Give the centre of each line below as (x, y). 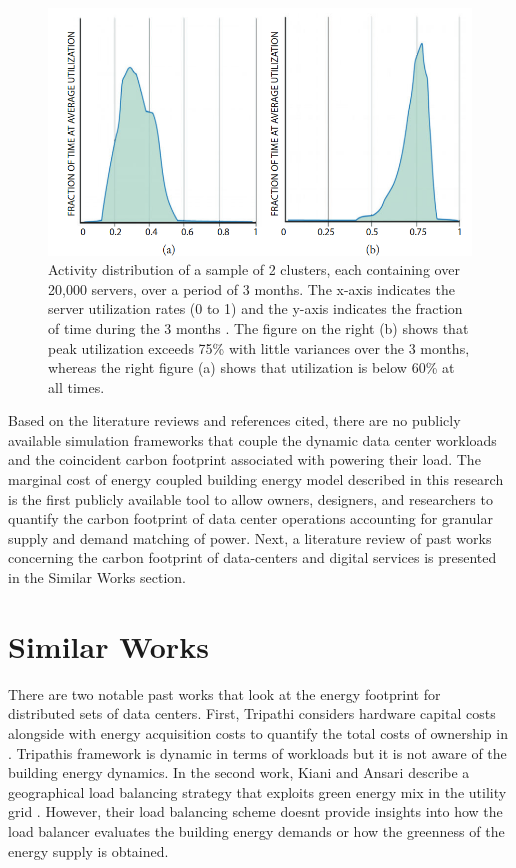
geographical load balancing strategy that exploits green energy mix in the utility (257, 791)
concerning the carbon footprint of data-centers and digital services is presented (252, 557)
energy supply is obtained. (88, 850)
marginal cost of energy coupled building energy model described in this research (256, 479)
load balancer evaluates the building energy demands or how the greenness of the (256, 830)
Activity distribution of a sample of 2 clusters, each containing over (254, 269)
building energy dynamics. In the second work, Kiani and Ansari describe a (239, 772)
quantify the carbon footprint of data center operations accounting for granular (250, 518)
